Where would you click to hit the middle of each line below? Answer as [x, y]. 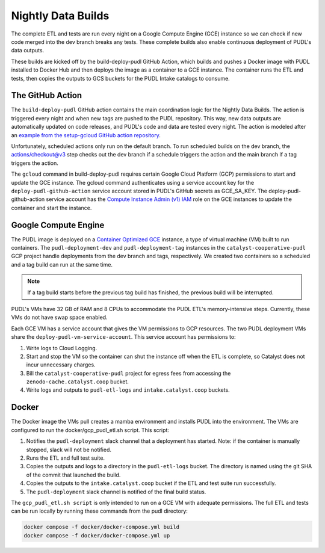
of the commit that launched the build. [73, 475]
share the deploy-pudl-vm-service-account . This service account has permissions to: [123, 337]
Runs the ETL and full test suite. [66, 458]
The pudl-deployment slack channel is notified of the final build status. [116, 492]
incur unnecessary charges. [61, 365]
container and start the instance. [51, 208]
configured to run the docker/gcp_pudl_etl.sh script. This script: [90, 430]
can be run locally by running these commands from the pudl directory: [99, 511]
